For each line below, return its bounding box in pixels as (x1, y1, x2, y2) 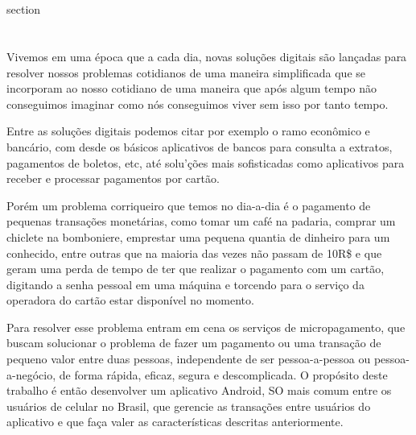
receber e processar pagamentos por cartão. (6, 170, 220, 187)
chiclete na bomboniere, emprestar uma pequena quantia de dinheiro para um (6, 228, 390, 245)
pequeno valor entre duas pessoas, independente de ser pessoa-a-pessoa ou (6, 350, 371, 367)
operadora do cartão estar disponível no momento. (6, 292, 254, 309)
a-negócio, (6, 366, 56, 383)
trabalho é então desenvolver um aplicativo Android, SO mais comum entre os (6, 382, 392, 399)
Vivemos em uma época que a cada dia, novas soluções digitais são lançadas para (6, 48, 407, 64)
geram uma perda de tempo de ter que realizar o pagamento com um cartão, (6, 260, 385, 277)
